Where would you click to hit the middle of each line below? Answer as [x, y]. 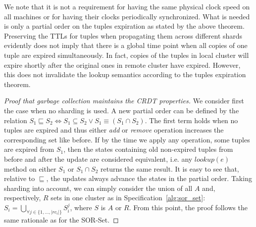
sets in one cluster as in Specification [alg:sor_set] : [128, 198]
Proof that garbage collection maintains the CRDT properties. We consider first [124, 101]
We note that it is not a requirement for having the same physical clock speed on [127, 6]
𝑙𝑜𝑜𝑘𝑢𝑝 [204, 159]
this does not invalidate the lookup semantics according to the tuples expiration [125, 74]
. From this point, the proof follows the [188, 207]
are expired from [29, 149]
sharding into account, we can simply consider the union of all [98, 188]
